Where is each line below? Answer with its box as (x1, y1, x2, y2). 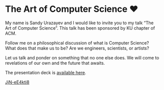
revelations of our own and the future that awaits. (5, 60, 105, 66)
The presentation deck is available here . (5, 69, 86, 75)
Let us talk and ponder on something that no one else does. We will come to (5, 54, 159, 60)
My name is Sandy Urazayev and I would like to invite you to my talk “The (5, 20, 154, 26)
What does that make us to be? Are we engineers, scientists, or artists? (5, 45, 149, 51)
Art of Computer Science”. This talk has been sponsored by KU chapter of (5, 25, 155, 31)
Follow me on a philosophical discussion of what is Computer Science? (5, 40, 149, 45)
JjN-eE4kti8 (5, 79, 30, 85)
